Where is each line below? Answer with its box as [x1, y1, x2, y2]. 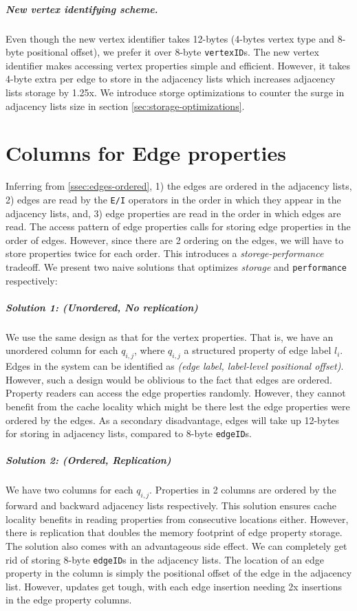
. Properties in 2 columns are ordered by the [149, 482, 336, 497]
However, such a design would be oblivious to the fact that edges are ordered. [6, 372, 332, 386]
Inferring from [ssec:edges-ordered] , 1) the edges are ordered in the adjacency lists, [6, 179, 352, 193]
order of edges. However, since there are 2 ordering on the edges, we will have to [6, 232, 344, 247]
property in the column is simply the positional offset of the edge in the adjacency [6, 566, 352, 580]
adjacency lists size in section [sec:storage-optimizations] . [6, 98, 245, 113]
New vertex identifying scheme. [6, 1, 158, 16]
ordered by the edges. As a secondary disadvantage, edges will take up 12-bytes [6, 412, 340, 427]
